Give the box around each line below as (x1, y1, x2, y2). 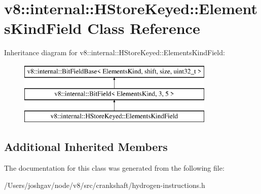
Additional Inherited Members (4, 139, 168, 154)
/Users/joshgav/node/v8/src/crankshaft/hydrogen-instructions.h (4, 179, 205, 190)
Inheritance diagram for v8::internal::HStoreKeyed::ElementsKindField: (4, 47, 225, 58)
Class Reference (87, 18, 200, 38)
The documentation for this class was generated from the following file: (4, 163, 225, 173)
